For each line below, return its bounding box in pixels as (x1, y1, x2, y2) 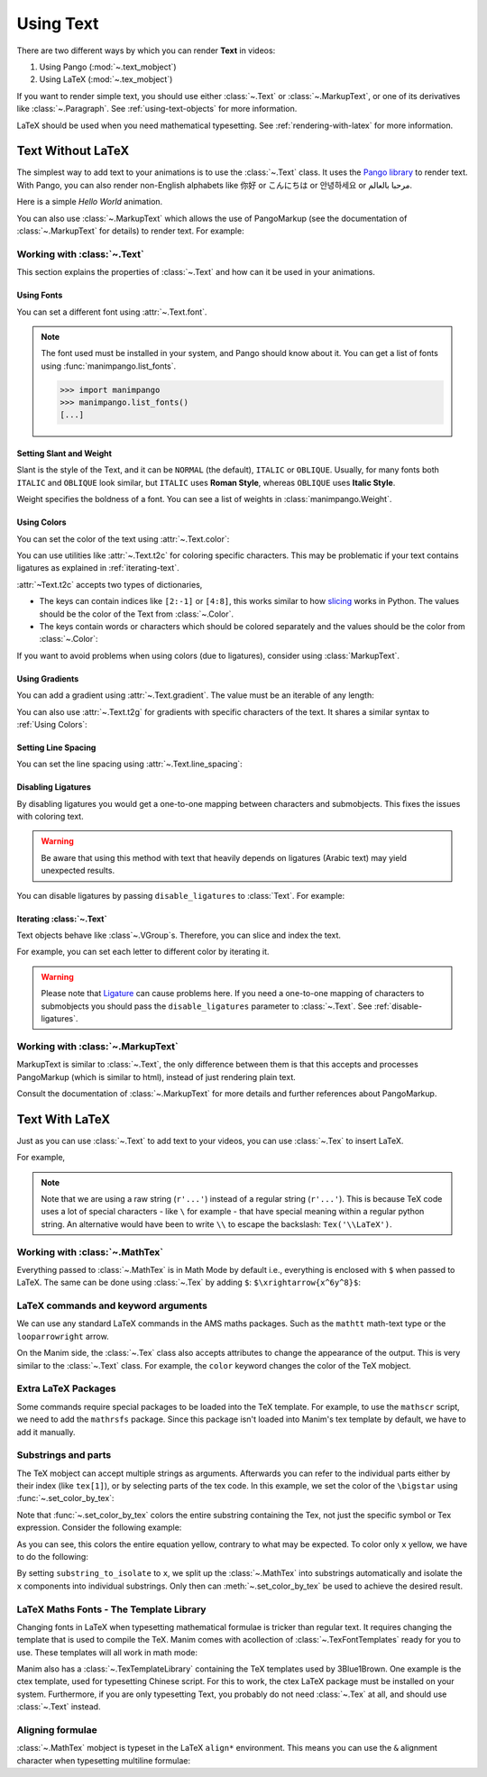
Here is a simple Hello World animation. (16, 197, 163, 207)
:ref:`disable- (373, 1001, 423, 1012)
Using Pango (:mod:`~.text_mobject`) (39, 61, 177, 72)
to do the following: (16, 1552, 89, 1562)
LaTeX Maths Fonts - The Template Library (16, 1603, 207, 1616)
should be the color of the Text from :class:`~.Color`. (39, 609, 234, 619)
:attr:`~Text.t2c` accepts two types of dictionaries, (16, 579, 203, 590)
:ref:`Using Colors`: (16, 719, 87, 729)
